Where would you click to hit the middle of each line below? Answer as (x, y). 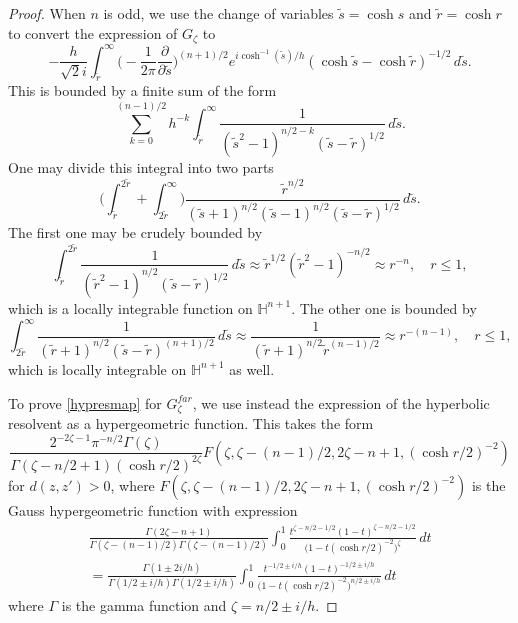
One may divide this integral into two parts (141, 166)
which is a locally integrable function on (130, 307)
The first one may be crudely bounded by (135, 232)
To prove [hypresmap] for (85, 402)
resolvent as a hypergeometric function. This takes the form (191, 423)
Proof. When (47, 13)
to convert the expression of (93, 32)
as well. (252, 368)
